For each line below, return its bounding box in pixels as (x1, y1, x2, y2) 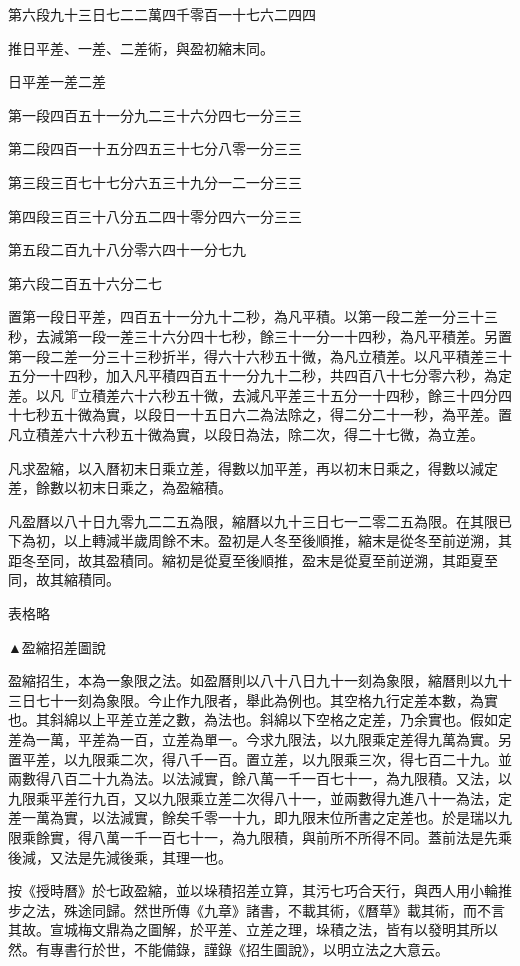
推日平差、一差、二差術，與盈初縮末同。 (8, 37, 274, 58)
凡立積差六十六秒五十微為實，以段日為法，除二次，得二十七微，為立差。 (8, 423, 484, 444)
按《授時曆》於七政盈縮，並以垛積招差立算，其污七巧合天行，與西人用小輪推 (8, 880, 512, 901)
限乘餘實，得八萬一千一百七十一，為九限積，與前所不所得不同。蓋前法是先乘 (8, 827, 512, 847)
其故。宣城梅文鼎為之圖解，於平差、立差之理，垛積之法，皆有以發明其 (8, 919, 470, 940)
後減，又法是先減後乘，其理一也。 (8, 846, 232, 867)
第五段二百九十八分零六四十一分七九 (8, 239, 246, 260)
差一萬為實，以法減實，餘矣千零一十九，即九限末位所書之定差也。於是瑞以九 (8, 807, 512, 828)
